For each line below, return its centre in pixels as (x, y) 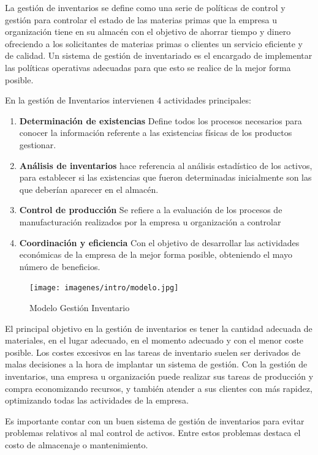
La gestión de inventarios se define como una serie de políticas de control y (145, 7)
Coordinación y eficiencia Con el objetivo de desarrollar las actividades (159, 242)
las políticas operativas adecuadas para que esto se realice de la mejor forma (148, 67)
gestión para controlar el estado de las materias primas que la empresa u (141, 19)
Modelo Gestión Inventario (80, 307)
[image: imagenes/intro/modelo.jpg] (104, 288)
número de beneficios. (60, 266)
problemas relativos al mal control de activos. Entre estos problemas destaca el (153, 433)
